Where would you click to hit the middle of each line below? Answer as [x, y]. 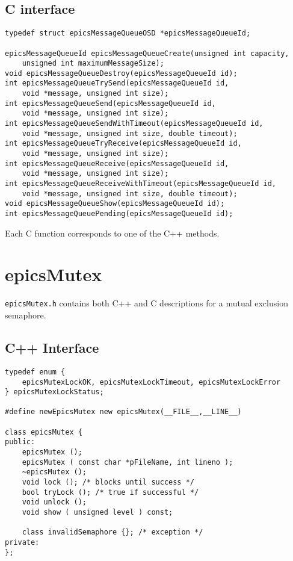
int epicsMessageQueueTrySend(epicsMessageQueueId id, [117, 83]
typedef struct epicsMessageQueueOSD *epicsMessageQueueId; [128, 33]
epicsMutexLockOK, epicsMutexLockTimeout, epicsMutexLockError [151, 382]
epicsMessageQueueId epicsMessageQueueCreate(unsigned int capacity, [147, 53]
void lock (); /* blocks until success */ [108, 482]
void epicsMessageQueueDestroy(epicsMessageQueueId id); [121, 73]
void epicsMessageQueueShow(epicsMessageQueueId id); [115, 204]
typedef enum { [35, 372]
